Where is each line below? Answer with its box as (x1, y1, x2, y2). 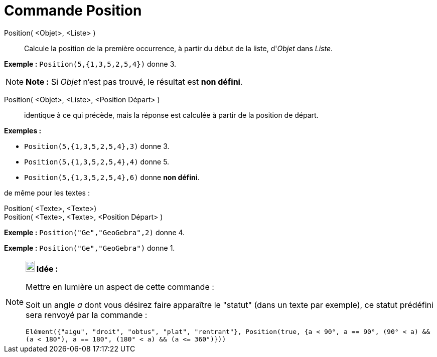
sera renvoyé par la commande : (26, 309, 148, 320)
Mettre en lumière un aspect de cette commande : (26, 281, 214, 292)
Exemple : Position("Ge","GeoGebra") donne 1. (4, 243, 175, 252)
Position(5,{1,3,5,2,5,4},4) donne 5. (24, 157, 170, 166)
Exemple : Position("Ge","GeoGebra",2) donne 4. (4, 228, 185, 237)
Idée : (36, 263, 58, 274)
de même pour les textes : (4, 188, 90, 197)
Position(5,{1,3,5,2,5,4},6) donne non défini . (24, 172, 200, 182)
